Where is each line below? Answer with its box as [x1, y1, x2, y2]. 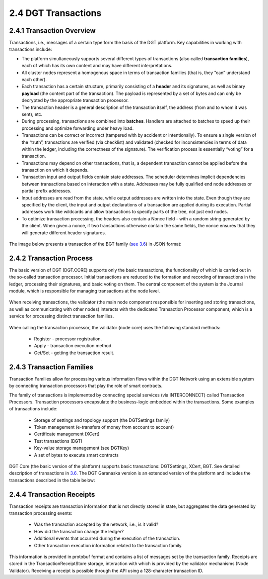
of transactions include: [9, 406, 58, 412]
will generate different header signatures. [21, 229, 106, 236]
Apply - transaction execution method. [34, 343, 113, 349]
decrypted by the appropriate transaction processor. [21, 97, 129, 103]
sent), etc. [21, 111, 43, 117]
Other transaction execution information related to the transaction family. [34, 542, 183, 548]
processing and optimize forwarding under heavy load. [21, 125, 134, 131]
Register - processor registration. [34, 336, 102, 342]
